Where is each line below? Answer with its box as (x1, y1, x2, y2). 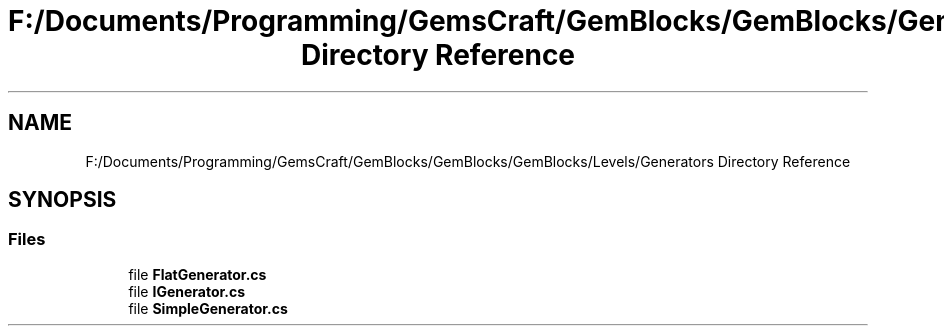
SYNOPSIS (8, 187, 117, 213)
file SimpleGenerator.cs (128, 299, 288, 317)
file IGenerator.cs (128, 282, 246, 300)
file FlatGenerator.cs (128, 265, 267, 283)
